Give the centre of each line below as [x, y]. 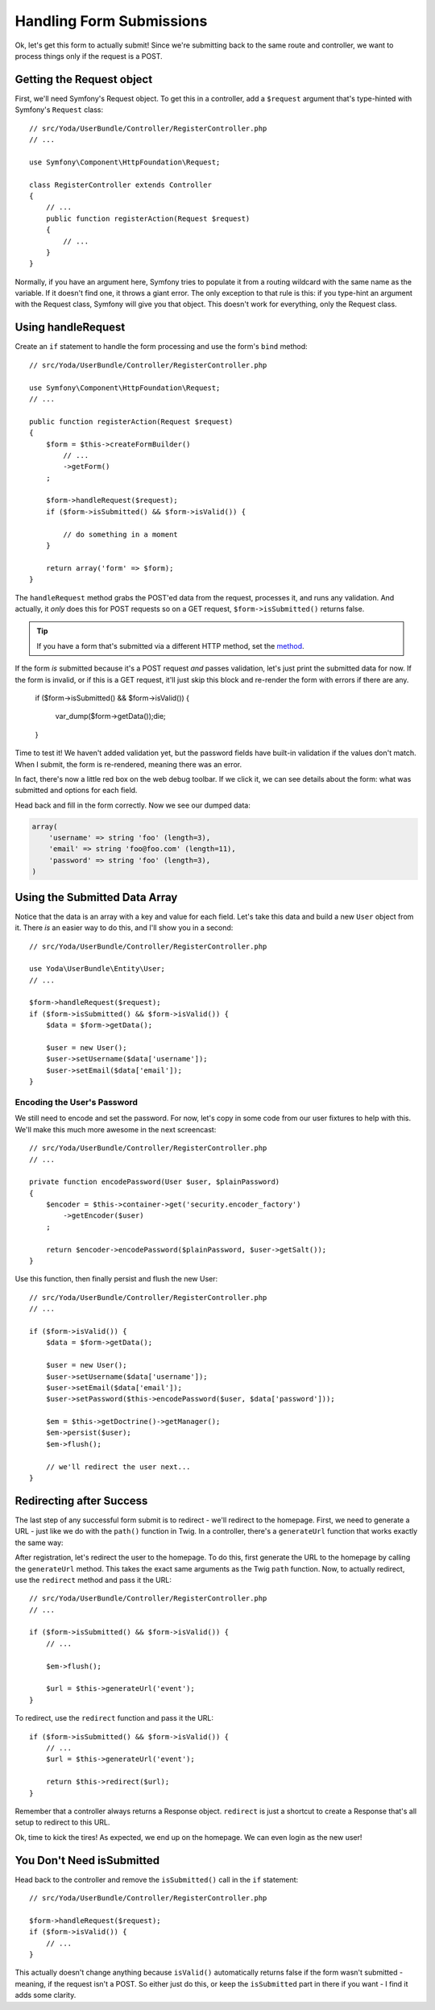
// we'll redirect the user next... [118, 1466]
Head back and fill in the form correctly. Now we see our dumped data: [133, 805]
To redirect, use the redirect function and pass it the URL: [114, 1718]
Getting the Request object [84, 79]
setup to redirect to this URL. [62, 1822]
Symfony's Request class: [59, 110]
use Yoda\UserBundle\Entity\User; [97, 969]
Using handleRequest [70, 328]
